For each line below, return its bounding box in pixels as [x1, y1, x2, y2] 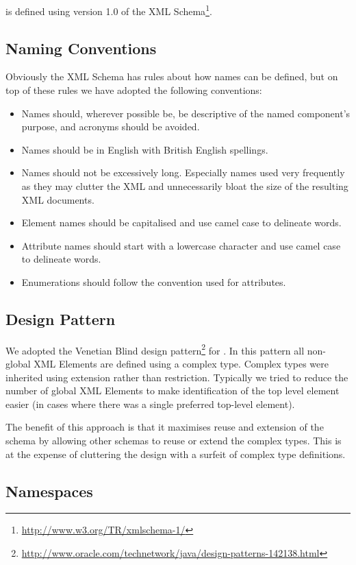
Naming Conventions [5, 37, 157, 58]
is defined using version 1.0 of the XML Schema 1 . [5, 2, 212, 18]
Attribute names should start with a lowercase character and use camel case [21, 238, 341, 252]
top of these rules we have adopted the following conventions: [5, 83, 262, 97]
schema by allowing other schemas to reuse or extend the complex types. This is [5, 433, 342, 447]
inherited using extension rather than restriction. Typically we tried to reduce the [5, 370, 348, 384]
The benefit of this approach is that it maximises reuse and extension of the [5, 420, 324, 434]
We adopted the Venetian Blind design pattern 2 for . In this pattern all [5, 341, 305, 357]
